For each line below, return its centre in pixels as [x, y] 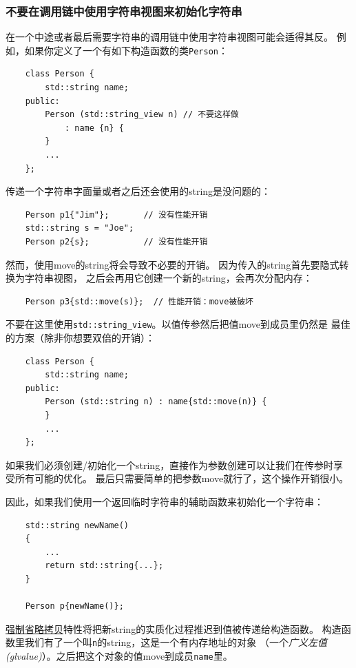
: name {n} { [94, 128]
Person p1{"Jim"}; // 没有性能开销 [116, 215]
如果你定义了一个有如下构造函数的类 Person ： [126, 50]
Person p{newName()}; [74, 606]
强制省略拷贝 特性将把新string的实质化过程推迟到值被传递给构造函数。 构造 [174, 628]
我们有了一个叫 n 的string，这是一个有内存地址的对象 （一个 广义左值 [176, 642]
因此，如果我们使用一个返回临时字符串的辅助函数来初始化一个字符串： [165, 501]
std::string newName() [77, 525]
